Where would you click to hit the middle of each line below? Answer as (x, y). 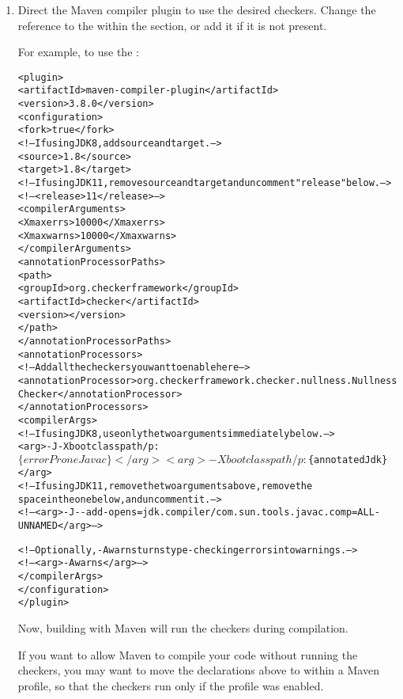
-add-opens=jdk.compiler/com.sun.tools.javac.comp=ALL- (230, 513)
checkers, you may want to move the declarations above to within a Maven (198, 670)
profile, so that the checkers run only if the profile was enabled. (171, 685)
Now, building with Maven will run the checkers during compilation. (183, 628)
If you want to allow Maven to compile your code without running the (188, 654)
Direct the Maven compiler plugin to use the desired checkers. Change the (197, 9)
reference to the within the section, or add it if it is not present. (172, 25)
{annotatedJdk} (348, 460)
